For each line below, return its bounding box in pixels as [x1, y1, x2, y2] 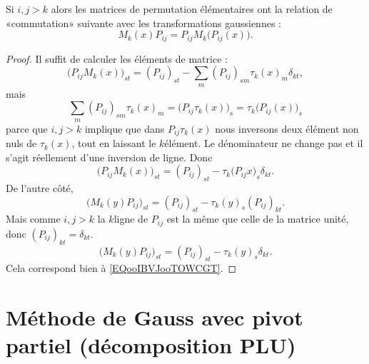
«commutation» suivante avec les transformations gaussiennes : [6, 15, 281, 30]
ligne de [113, 211, 148, 226]
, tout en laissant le [71, 136, 156, 151]
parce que [6, 121, 48, 136]
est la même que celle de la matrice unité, [166, 211, 349, 226]
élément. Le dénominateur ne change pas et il [164, 136, 363, 151]
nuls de [6, 136, 37, 151]
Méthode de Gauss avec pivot [6, 303, 303, 332]
